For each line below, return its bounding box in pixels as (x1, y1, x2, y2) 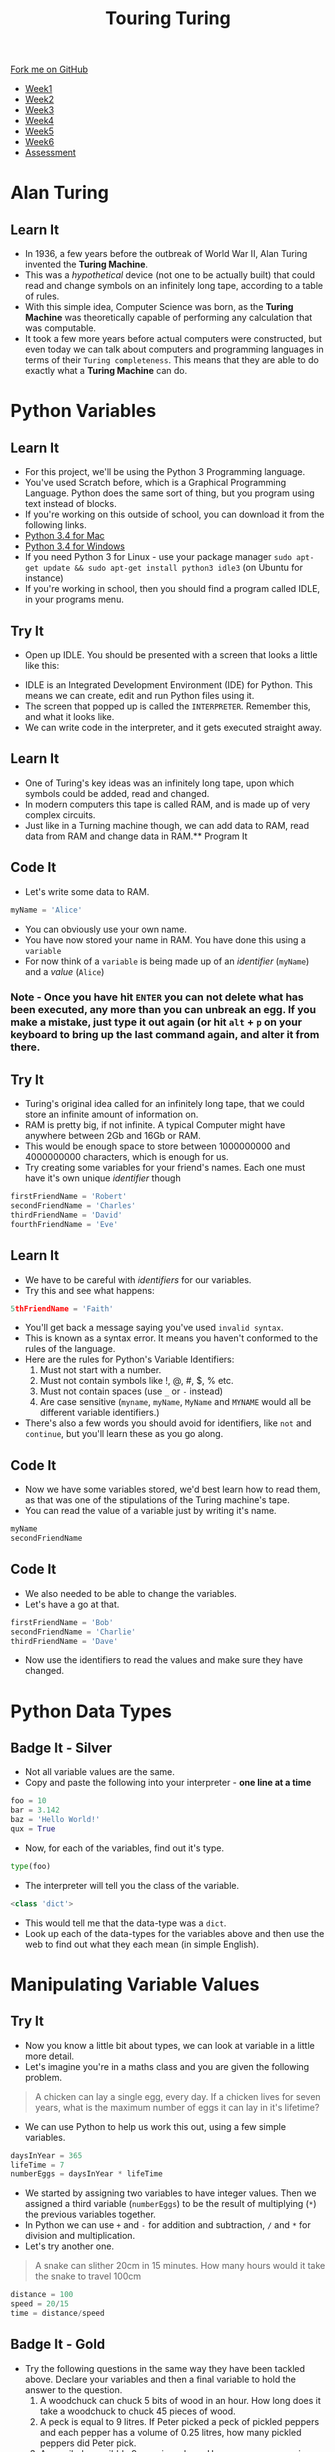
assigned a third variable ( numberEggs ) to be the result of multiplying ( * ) (24, 2198, 317, 2210)
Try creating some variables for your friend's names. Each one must (24, 1162, 306, 1174)
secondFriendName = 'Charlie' (10, 1627, 137, 1637)
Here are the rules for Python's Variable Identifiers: (24, 1353, 235, 1366)
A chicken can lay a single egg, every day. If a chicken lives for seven (34, 2090, 322, 2102)
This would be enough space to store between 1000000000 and (24, 1140, 291, 1152)
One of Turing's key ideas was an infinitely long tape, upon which (24, 777, 295, 789)
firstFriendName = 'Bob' (10, 1617, 114, 1627)
